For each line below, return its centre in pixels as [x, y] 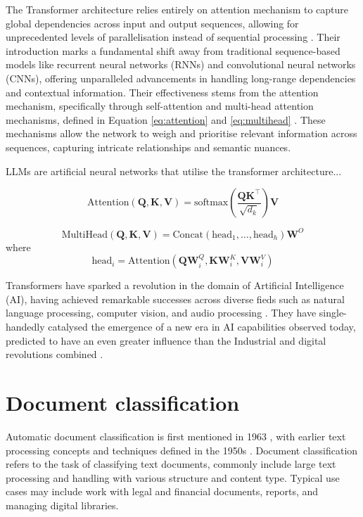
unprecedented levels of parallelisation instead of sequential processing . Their [173, 37]
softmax [211, 203]
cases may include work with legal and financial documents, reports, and [162, 491]
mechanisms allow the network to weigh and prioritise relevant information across [181, 133]
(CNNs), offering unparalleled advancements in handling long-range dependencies [181, 78]
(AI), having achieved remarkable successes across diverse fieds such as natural [175, 299]
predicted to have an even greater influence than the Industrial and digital [166, 340]
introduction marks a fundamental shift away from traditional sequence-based [173, 50]
